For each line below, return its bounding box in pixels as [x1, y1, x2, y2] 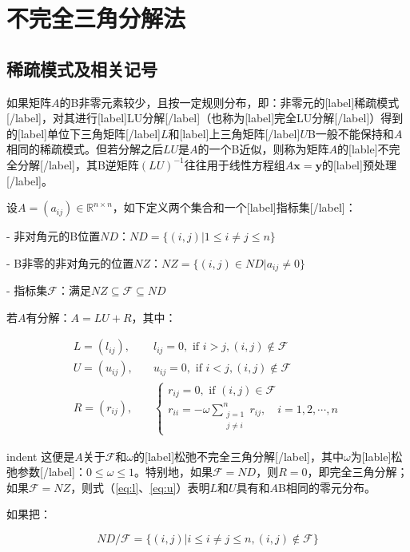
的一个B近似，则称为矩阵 [197, 141, 329, 157]
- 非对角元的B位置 [6, 228, 101, 244]
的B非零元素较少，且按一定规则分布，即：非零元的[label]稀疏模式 [59, 93, 400, 110]
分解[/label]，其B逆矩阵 [17, 156, 139, 173]
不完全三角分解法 [6, 2, 186, 34]
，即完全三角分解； [307, 463, 408, 480]
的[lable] [337, 141, 378, 157]
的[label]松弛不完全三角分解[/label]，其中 [133, 447, 344, 464]
